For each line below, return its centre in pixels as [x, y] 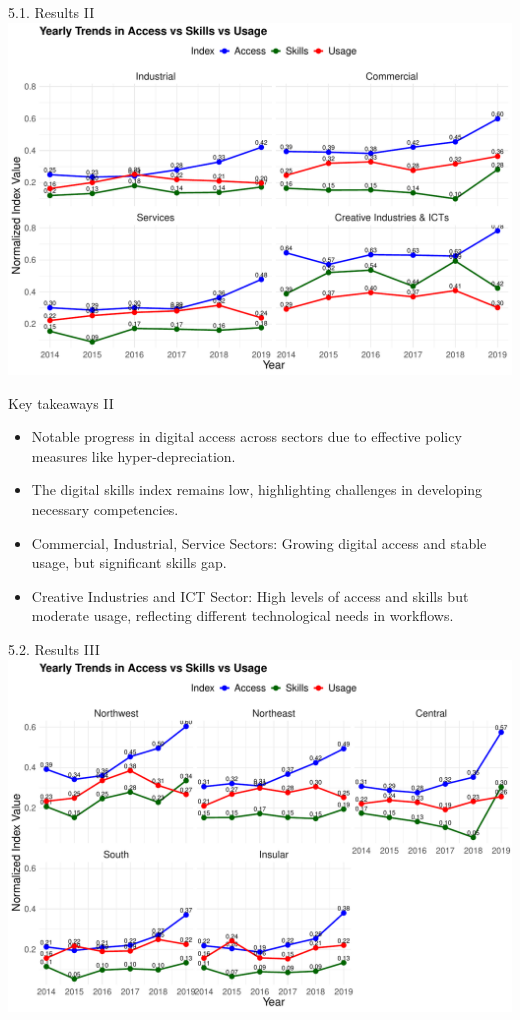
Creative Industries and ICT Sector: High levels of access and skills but [250, 595]
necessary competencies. [105, 508]
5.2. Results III [54, 648]
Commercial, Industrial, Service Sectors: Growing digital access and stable [259, 542]
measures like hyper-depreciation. [133, 455]
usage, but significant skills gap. [129, 562]
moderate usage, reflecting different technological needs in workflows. [242, 615]
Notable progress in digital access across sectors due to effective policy [246, 436]
